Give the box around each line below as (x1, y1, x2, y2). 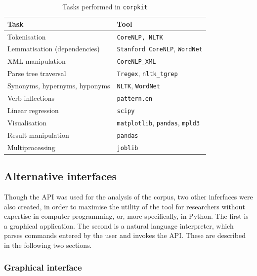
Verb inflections (7, 93, 55, 103)
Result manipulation (7, 129, 69, 140)
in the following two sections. (4, 239, 92, 250)
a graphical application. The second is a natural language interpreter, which (4, 220, 234, 231)
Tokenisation (7, 31, 46, 41)
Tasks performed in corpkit (62, 1, 148, 11)
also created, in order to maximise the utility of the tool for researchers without (4, 201, 245, 211)
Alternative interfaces (4, 168, 117, 184)
